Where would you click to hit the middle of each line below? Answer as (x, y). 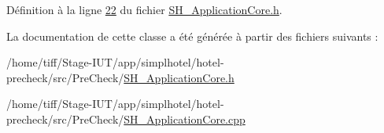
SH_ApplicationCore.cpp (185, 119)
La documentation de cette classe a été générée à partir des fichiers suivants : (192, 36)
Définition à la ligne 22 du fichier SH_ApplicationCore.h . (144, 9)
